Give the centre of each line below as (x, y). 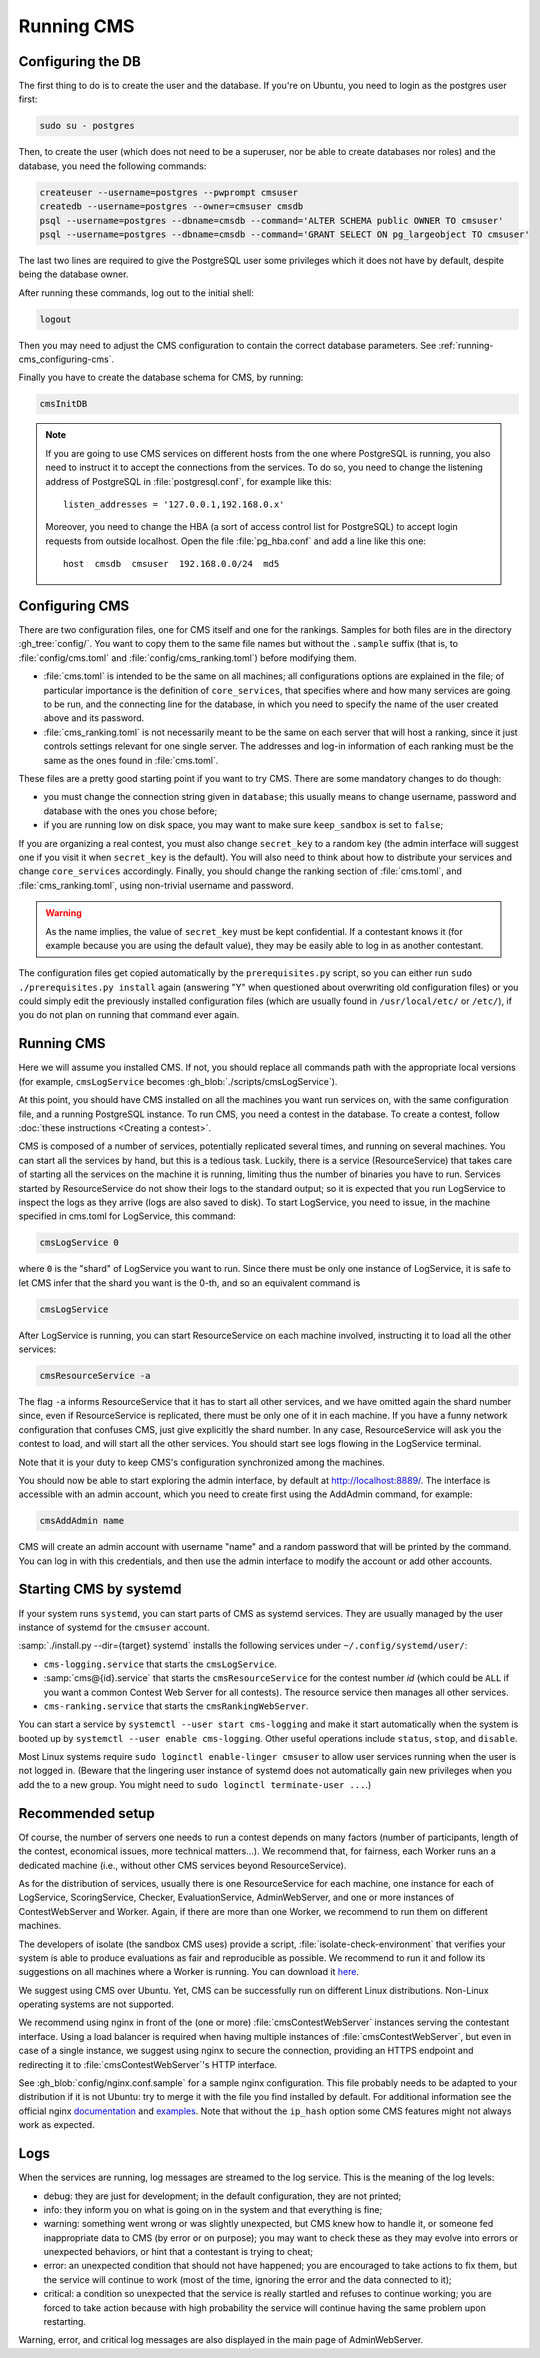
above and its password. (94, 718)
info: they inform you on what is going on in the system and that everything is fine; (213, 2209)
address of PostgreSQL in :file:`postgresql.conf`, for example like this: (188, 481)
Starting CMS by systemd (100, 1589)
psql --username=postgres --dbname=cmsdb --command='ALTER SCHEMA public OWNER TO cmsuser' (271, 220)
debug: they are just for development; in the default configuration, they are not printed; (222, 2196)
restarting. (65, 2322)
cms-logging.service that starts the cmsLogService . (160, 1664)
